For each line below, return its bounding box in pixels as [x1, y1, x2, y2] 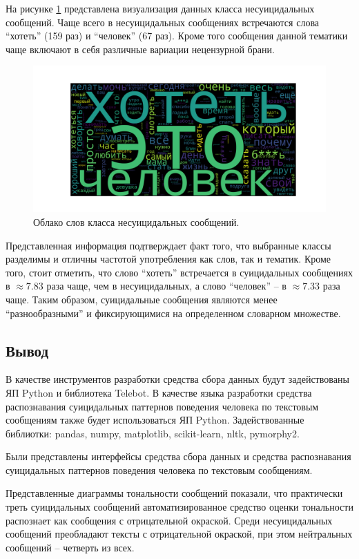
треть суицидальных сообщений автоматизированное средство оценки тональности [6, 500, 353, 514]
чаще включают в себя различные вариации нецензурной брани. [6, 41, 275, 56]
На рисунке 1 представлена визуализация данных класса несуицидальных [6, 1, 315, 15]
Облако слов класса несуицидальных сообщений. [33, 214, 240, 229]
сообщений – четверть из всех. [6, 540, 135, 554]
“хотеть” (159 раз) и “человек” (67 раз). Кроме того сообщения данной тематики [6, 28, 348, 43]
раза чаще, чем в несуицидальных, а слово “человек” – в [46, 278, 287, 293]
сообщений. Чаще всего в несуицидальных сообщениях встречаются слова [6, 15, 320, 29]
